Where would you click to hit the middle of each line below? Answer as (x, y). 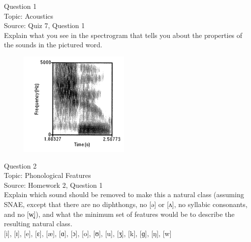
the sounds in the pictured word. (53, 45)
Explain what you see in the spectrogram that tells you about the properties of (123, 35)
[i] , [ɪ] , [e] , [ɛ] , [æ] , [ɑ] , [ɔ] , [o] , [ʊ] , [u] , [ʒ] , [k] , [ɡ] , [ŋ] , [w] (88, 233)
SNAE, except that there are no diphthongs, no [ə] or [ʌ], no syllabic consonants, (126, 204)
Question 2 (20, 165)
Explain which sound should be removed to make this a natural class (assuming (124, 194)
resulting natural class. (38, 224)
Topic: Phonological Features (47, 175)
